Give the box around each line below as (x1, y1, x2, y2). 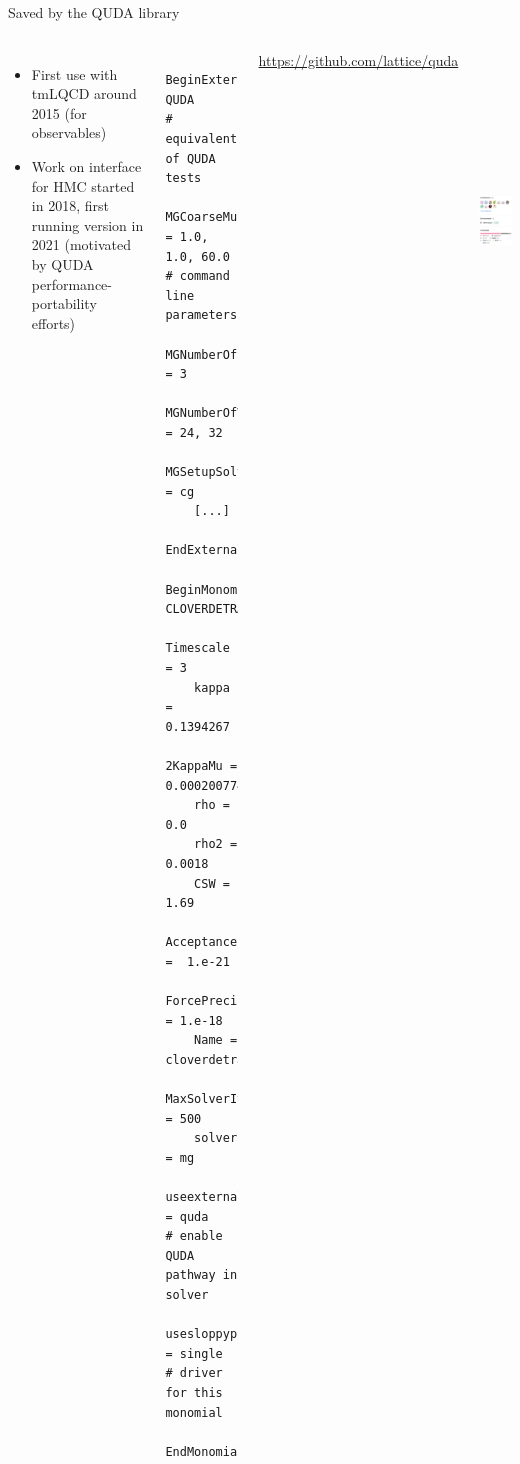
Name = (194, 1033, 238, 1048)
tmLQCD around (31, 83, 137, 104)
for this (165, 1385, 223, 1400)
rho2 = (194, 837, 238, 852)
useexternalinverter (165, 1190, 302, 1205)
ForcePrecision (165, 994, 266, 1009)
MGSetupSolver (165, 465, 259, 480)
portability (31, 293, 97, 314)
